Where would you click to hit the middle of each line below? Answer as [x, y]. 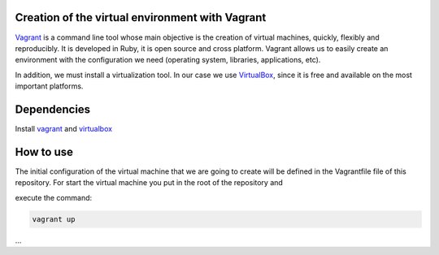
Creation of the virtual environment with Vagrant [141, 17]
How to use [44, 151]
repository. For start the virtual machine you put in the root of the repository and [149, 183]
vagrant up [54, 219]
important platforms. [49, 86]
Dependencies [53, 109]
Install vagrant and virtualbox [64, 128]
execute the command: [54, 197]
